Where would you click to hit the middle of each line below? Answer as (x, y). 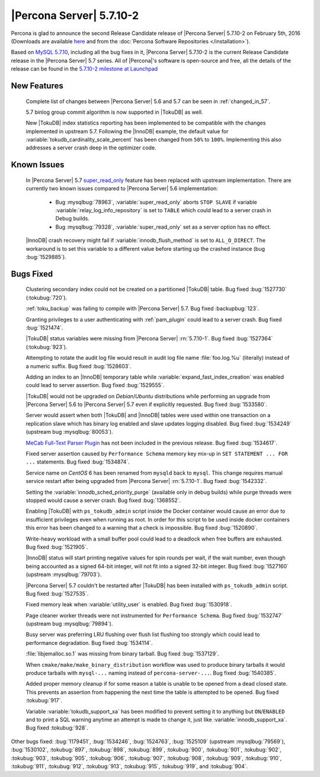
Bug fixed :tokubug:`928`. (57, 728)
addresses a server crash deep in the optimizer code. (91, 148)
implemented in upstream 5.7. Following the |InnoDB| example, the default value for (127, 131)
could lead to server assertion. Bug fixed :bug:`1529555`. (95, 385)
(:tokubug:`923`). (47, 347)
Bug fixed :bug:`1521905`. (57, 547)
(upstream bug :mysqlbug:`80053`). (69, 432)
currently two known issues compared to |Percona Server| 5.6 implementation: (122, 188)
